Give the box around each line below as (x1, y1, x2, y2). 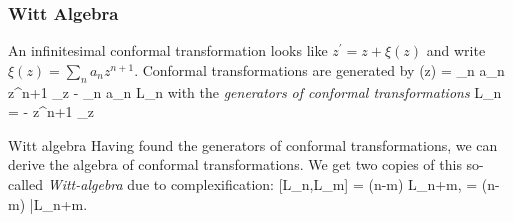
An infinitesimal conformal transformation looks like (8, 40, 328, 61)
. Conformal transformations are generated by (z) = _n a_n (134, 59, 505, 80)
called (8, 173, 43, 194)
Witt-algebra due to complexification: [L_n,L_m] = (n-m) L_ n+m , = (47, 173, 478, 194)
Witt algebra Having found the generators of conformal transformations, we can (8, 134, 498, 155)
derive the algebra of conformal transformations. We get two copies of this (8, 154, 462, 175)
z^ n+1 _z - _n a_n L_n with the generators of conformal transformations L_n (8, 81, 502, 102)
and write (426, 40, 486, 61)
